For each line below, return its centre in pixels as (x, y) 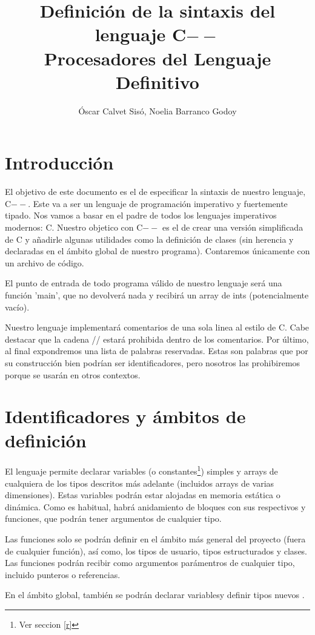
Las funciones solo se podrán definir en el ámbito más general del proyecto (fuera (155, 539)
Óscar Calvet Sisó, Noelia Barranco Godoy (157, 110)
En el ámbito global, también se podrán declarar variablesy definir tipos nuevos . (155, 595)
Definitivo (157, 81)
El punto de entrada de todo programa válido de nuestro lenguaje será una (144, 283)
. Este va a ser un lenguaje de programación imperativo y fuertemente (158, 203)
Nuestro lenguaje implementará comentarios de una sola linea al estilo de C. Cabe (157, 327)
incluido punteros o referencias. (63, 574)
